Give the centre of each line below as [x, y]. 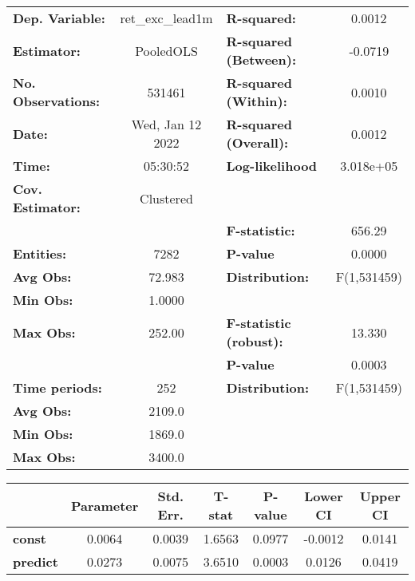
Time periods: [57, 387]
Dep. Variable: [59, 18]
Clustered [166, 198]
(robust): [255, 341]
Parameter [105, 505]
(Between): [261, 59]
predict [36, 561]
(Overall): [257, 142]
